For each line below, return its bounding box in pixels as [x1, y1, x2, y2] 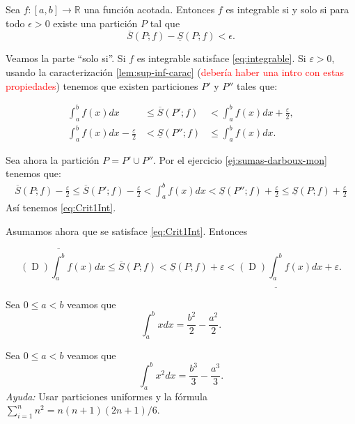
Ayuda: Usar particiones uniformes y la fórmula [6, 388, 207, 403]
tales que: [237, 78, 278, 93]
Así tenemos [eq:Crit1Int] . [6, 200, 116, 215]
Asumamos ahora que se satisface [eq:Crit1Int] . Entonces [6, 223, 248, 238]
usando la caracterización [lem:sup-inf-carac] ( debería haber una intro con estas [6, 65, 344, 79]
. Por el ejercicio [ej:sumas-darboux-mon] [153, 152, 327, 167]
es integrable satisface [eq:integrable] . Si [136, 51, 306, 66]
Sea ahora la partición [6, 152, 100, 167]
